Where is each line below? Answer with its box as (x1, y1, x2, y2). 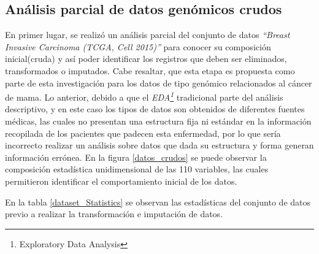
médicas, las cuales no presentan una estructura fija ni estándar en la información (5, 115, 312, 128)
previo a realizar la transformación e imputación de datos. (5, 207, 223, 220)
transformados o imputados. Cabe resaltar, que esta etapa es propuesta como (5, 64, 295, 77)
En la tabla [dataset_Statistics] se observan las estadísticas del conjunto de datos (5, 195, 311, 208)
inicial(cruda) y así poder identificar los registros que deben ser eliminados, (5, 52, 287, 65)
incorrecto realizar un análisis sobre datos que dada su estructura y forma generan (5, 139, 314, 152)
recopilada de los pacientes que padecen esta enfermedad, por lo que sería (5, 126, 281, 139)
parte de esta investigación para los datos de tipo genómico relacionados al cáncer (5, 76, 312, 89)
